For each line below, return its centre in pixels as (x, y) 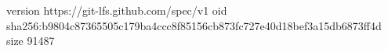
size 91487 (31, 41)
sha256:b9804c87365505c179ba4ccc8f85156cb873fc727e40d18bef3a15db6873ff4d (194, 25)
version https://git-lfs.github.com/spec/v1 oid (117, 10)
